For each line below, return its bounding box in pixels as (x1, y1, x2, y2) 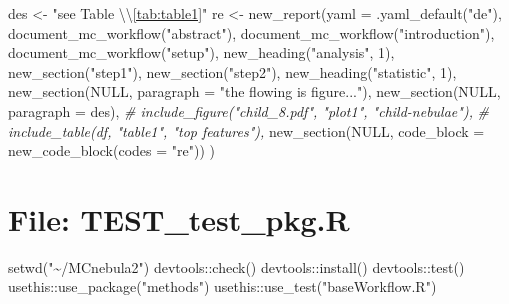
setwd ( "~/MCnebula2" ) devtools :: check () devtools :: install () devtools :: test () (8, 256, 465, 277)
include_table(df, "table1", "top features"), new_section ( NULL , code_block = (8, 120, 485, 141)
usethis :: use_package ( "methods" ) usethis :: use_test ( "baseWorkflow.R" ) (8, 276, 437, 297)
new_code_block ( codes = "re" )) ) (8, 140, 215, 161)
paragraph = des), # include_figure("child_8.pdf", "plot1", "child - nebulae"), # (8, 100, 490, 121)
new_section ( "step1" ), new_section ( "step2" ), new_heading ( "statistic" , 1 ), (8, 61, 457, 82)
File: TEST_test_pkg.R (8, 198, 350, 239)
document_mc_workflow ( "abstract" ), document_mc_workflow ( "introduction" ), (8, 22, 495, 43)
